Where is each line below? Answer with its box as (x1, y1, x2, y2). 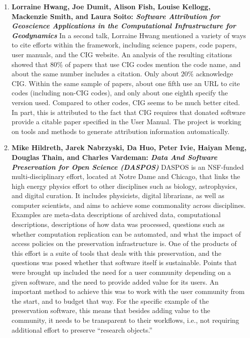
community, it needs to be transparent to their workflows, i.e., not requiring (11, 315, 239, 325)
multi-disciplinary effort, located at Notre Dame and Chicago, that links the (11, 171, 240, 181)
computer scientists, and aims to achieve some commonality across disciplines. (11, 200, 246, 210)
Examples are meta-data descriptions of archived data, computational (11, 209, 221, 220)
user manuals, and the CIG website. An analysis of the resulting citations (11, 49, 232, 59)
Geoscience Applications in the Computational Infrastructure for (11, 21, 236, 31)
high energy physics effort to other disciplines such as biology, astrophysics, (11, 180, 237, 191)
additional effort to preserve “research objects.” (11, 324, 152, 335)
